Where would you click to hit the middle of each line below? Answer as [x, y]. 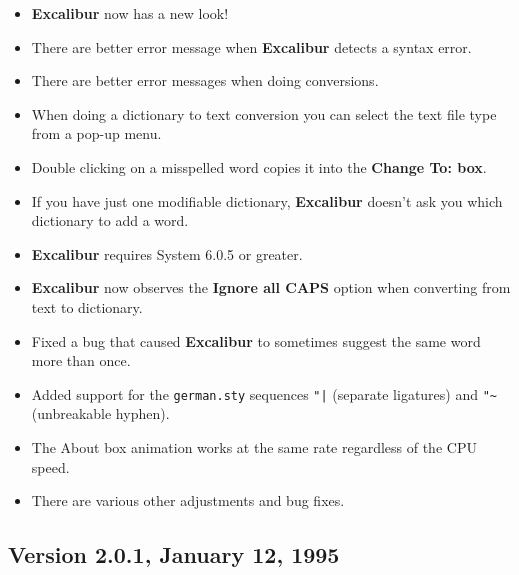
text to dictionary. [87, 306]
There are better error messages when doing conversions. [205, 80]
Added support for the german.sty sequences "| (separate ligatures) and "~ [264, 393]
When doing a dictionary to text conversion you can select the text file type [264, 113]
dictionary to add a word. [110, 220]
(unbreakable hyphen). [100, 413]
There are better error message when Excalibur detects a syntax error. [251, 46]
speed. [50, 466]
